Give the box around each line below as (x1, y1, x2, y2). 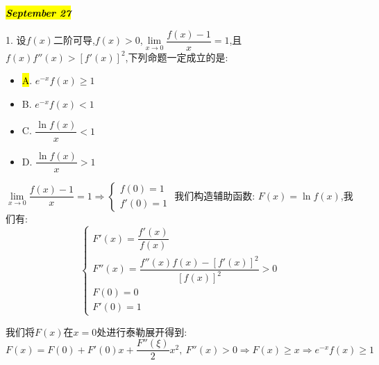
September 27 (6, 6, 71, 19)
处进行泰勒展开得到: (96, 324, 187, 339)
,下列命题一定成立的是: (125, 49, 228, 64)
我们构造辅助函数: (174, 188, 255, 202)
